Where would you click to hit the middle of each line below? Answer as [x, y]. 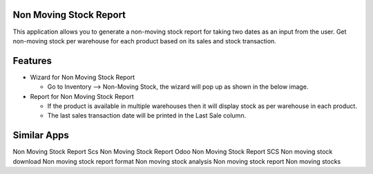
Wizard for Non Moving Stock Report [83, 77]
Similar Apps [41, 135]
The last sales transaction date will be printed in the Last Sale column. [147, 116]
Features [32, 61]
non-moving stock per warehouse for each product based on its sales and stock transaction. [144, 41]
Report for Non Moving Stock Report [82, 96]
